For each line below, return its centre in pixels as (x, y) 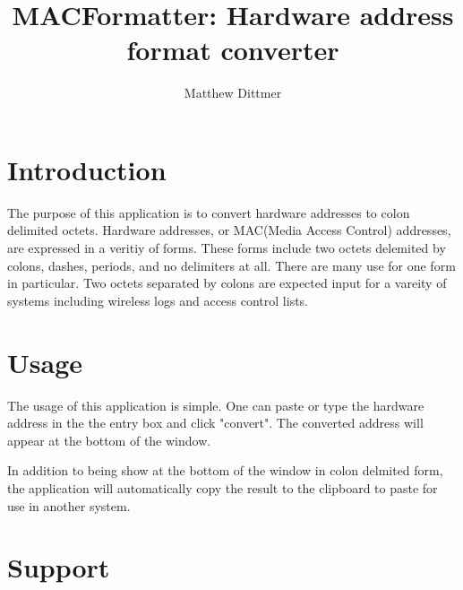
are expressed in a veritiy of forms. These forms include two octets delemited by (227, 248)
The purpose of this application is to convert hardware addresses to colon (209, 212)
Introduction (87, 169)
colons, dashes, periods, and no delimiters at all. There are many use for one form (231, 265)
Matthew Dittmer (233, 93)
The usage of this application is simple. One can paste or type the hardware (216, 405)
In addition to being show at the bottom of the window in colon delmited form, (225, 470)
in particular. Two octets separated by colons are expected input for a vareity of (227, 283)
